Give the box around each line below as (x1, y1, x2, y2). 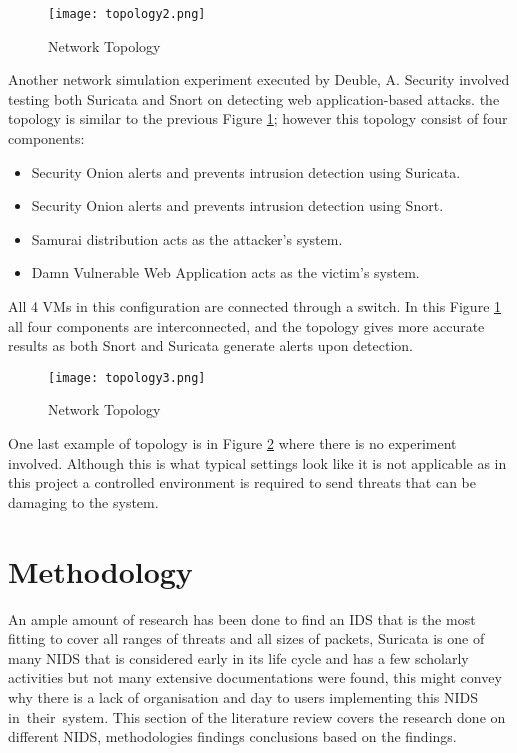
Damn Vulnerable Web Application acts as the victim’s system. (31, 262, 420, 283)
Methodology (8, 550, 193, 591)
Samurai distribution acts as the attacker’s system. (31, 228, 343, 249)
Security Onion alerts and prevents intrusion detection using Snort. (31, 195, 444, 216)
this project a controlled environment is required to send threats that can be (8, 472, 476, 493)
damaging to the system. (8, 491, 159, 512)
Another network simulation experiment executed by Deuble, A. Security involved (8, 69, 510, 90)
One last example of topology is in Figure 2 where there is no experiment (8, 433, 457, 454)
